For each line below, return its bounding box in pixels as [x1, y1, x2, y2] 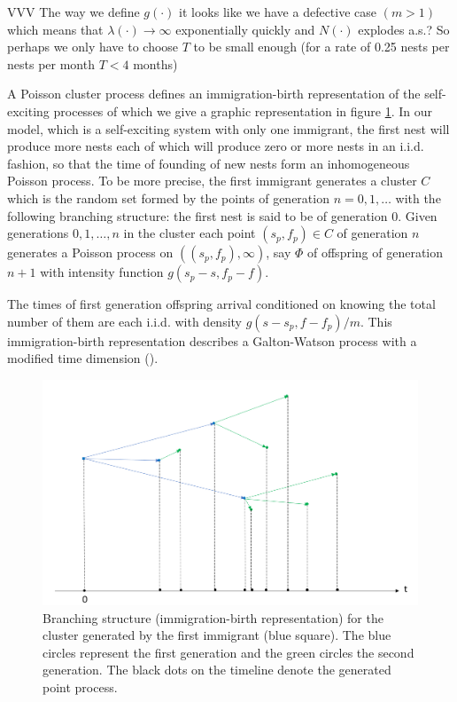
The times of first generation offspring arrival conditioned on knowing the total [7, 295, 436, 313]
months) [133, 54, 178, 73]
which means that [7, 20, 104, 38]
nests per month [7, 54, 95, 73]
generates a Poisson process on [7, 243, 174, 262]
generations [7, 224, 69, 242]
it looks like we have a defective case [179, 3, 377, 20]
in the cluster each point [123, 224, 256, 242]
